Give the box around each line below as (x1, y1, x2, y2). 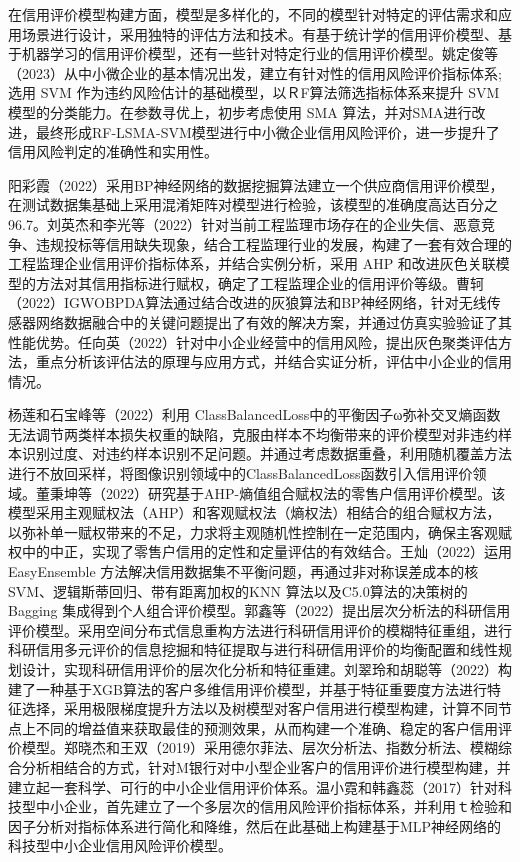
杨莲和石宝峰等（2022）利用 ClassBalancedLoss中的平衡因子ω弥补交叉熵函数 (8, 404, 501, 425)
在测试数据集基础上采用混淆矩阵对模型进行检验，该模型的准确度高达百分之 (8, 194, 498, 215)
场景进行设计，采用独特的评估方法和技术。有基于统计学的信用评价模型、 (21, 23, 498, 44)
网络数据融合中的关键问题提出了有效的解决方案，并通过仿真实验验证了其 (35, 311, 512, 332)
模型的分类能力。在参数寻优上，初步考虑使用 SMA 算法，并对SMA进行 (8, 101, 472, 122)
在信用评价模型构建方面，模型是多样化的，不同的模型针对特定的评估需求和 (8, 4, 498, 24)
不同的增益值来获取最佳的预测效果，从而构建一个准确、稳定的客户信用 (35, 717, 498, 738)
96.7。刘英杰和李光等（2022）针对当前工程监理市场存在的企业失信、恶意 (8, 213, 481, 234)
